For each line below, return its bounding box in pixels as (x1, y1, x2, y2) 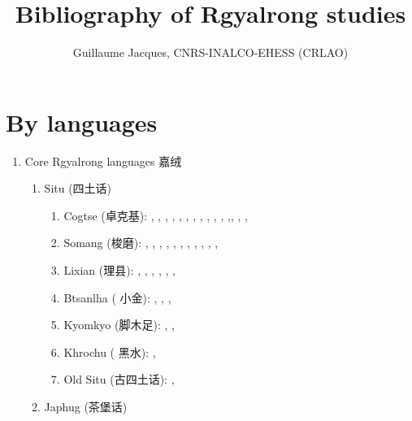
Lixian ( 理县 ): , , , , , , (63, 262, 176, 279)
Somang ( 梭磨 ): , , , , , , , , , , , (63, 234, 219, 251)
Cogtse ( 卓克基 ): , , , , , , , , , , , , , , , (63, 206, 248, 224)
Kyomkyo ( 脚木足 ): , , (63, 316, 175, 333)
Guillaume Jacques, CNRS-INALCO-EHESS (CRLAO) (72, 44, 349, 61)
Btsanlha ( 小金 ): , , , (63, 289, 171, 306)
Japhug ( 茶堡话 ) (44, 398, 128, 414)
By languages (6, 105, 158, 138)
